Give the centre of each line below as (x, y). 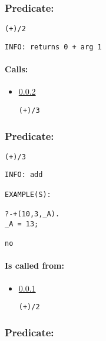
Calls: (16, 69)
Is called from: (34, 265)
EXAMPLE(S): (28, 194)
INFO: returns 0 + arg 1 (53, 47)
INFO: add (24, 175)
